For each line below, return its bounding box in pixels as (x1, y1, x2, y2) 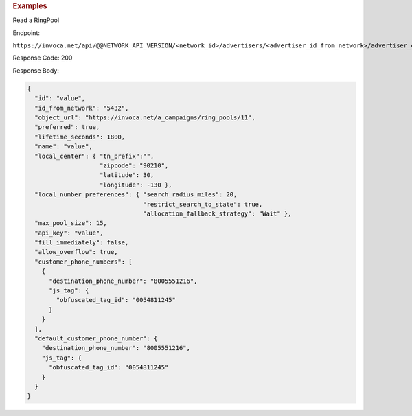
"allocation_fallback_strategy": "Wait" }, (143, 209, 292, 218)
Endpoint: (12, 28, 41, 37)
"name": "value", (34, 143, 93, 150)
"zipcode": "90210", (100, 161, 169, 170)
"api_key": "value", (34, 229, 104, 237)
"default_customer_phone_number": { (34, 334, 158, 343)
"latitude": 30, (100, 172, 154, 179)
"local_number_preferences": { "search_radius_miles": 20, (34, 191, 238, 198)
